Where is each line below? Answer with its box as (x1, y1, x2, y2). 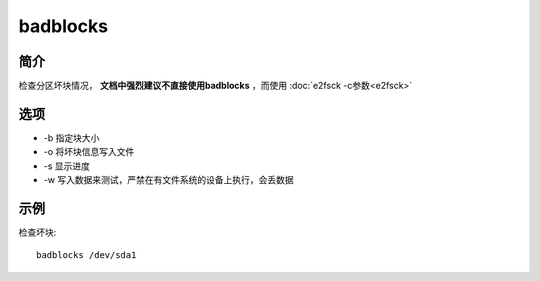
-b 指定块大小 (43, 131, 100, 144)
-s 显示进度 (43, 160, 90, 172)
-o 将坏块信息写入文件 (43, 146, 135, 158)
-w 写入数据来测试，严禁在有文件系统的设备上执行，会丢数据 (43, 174, 294, 186)
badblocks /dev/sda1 (36, 250, 137, 261)
